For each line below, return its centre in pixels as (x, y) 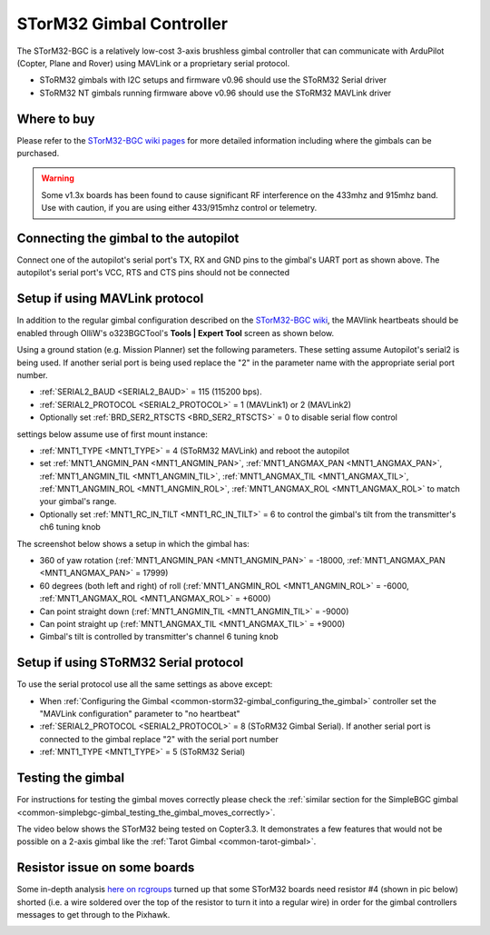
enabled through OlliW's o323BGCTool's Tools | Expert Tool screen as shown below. (176, 333)
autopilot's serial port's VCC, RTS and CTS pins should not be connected (153, 273)
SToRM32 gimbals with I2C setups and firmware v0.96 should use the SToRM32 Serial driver (213, 80)
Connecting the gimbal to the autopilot (128, 238)
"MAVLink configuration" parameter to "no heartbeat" (140, 714)
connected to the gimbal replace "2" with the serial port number (159, 739)
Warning (58, 178)
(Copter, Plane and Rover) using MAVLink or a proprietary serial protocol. (153, 63)
